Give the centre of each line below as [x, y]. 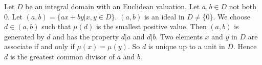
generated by [24, 36]
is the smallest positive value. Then [151, 26]
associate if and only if [39, 46]
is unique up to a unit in [187, 46]
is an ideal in [164, 16]
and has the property [86, 36]
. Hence [245, 46]
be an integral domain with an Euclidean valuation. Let [113, 6]
